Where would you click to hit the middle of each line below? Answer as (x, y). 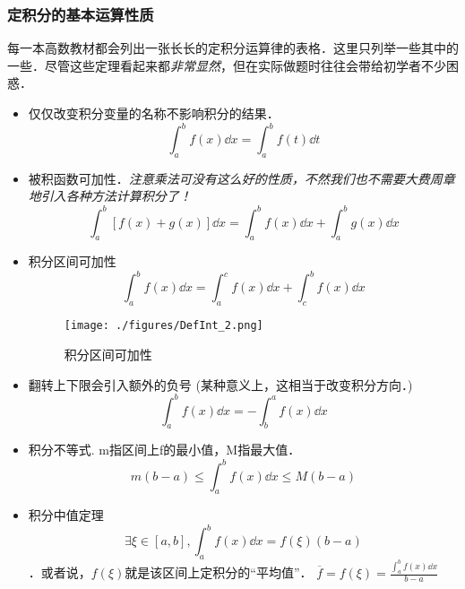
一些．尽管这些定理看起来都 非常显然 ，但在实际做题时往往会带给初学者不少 (227, 65)
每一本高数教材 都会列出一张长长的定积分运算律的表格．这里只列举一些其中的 (233, 48)
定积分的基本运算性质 (81, 14)
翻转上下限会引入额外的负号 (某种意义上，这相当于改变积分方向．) (220, 384)
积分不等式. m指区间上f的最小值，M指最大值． (164, 450)
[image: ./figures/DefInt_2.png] (164, 326)
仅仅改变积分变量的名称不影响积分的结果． (154, 113)
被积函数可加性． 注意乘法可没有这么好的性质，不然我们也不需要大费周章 (241, 178)
